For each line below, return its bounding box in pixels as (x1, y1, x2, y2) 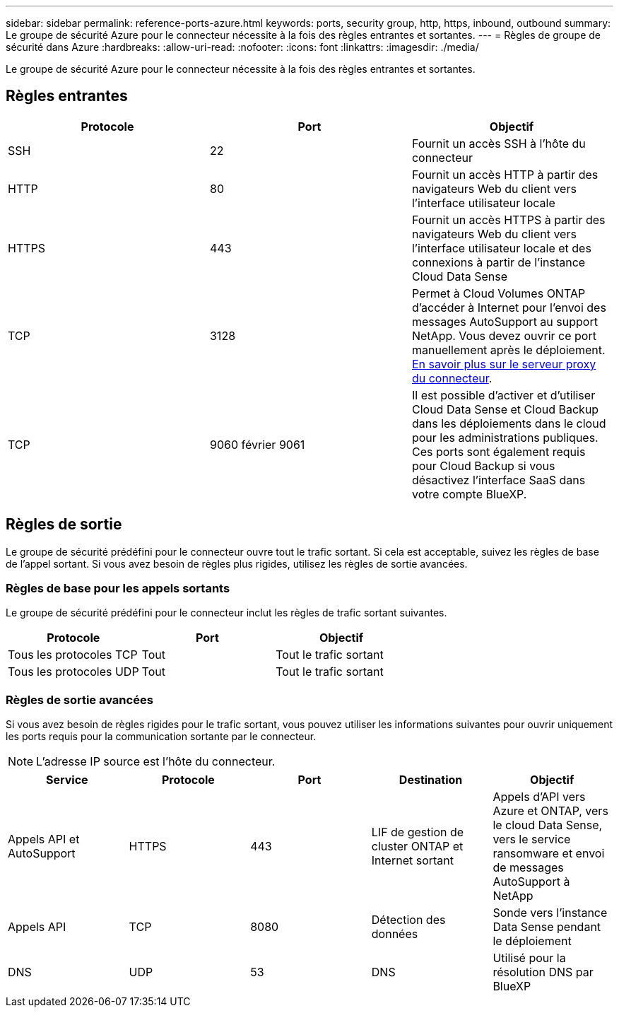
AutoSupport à (493, 874, 570, 889)
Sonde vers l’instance (493, 906, 608, 920)
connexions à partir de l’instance (411, 254, 586, 269)
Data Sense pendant (493, 920, 601, 935)
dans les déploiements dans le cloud (411, 416, 606, 431)
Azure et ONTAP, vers (493, 804, 608, 819)
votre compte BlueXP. (411, 486, 527, 501)
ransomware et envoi (493, 846, 605, 861)
